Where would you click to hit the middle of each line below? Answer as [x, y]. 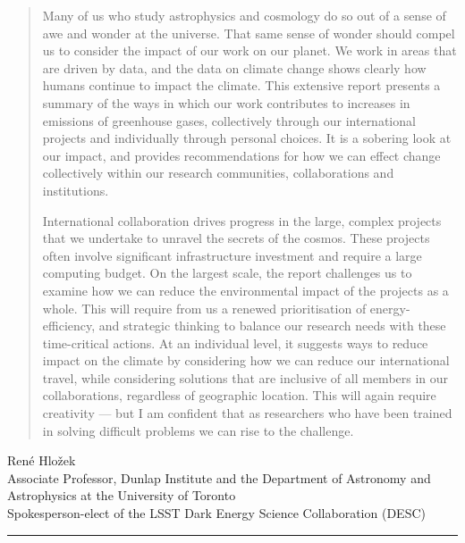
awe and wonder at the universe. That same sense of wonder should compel [249, 33]
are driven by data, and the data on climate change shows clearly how [234, 67]
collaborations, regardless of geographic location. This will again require [239, 395]
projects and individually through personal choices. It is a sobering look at [247, 138]
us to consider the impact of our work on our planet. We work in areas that [249, 50]
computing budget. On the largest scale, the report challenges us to [227, 273]
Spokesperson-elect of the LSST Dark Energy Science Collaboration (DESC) [216, 513]
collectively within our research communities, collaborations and [218, 173]
